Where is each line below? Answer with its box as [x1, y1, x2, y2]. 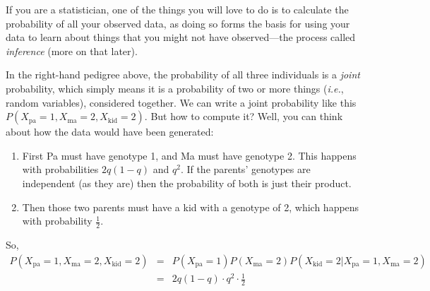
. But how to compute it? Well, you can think [144, 109, 343, 124]
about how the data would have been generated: [6, 124, 214, 139]
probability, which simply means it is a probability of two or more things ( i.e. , [6, 81, 344, 95]
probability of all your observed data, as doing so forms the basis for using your [6, 16, 350, 30]
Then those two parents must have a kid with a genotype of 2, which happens [22, 199, 359, 214]
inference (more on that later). [6, 43, 138, 58]
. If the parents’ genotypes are [180, 162, 311, 177]
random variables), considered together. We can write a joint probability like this [6, 95, 357, 109]
